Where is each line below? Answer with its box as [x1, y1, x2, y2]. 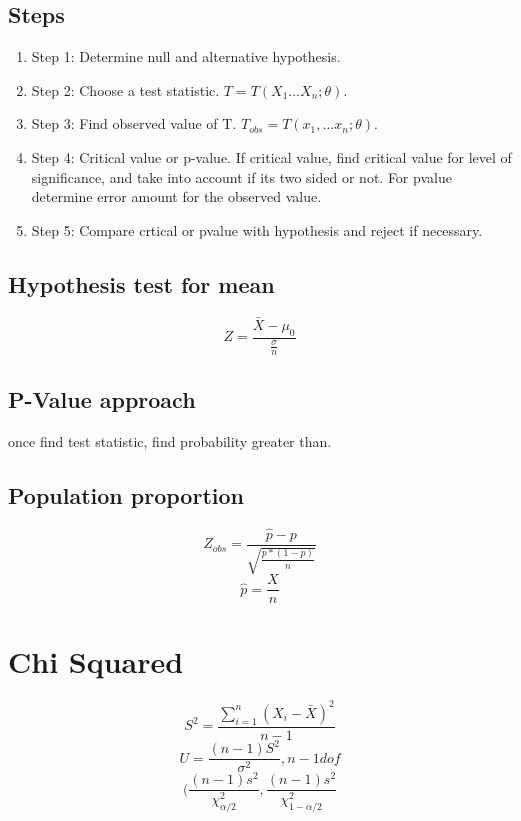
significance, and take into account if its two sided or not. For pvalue [31, 166, 452, 187]
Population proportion [8, 479, 244, 510]
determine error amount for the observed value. [31, 186, 322, 207]
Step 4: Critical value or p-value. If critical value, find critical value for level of [31, 146, 512, 167]
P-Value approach [8, 383, 196, 414]
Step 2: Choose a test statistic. [31, 79, 220, 100]
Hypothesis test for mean [8, 268, 275, 299]
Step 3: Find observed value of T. [31, 113, 237, 134]
